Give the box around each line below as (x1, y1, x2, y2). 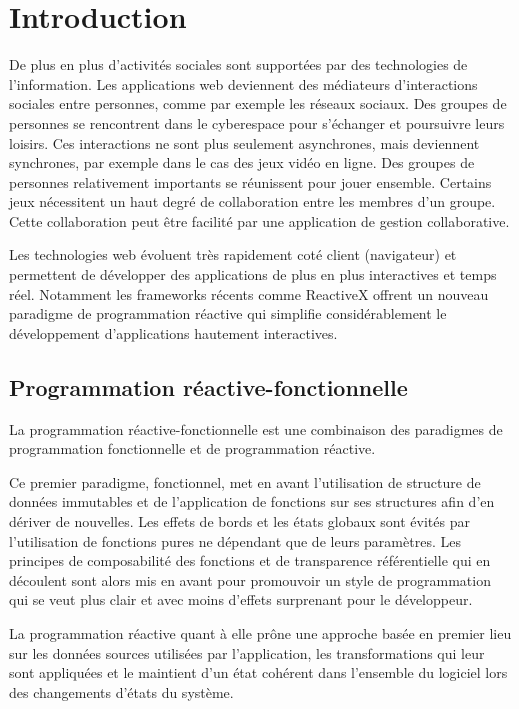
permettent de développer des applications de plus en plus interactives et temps (9, 264, 497, 285)
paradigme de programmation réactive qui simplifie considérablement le (9, 303, 447, 324)
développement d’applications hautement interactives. (9, 322, 338, 343)
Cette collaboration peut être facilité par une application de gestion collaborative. (9, 210, 510, 231)
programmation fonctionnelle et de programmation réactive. (9, 438, 376, 459)
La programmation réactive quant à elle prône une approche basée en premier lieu (9, 622, 512, 643)
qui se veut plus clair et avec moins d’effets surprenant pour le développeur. (9, 589, 473, 610)
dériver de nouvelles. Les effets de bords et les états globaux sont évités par (9, 511, 470, 532)
